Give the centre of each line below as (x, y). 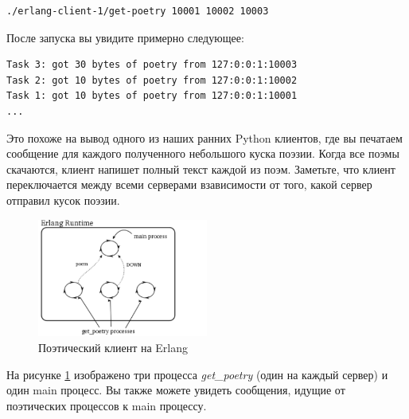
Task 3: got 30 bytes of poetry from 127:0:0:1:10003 (152, 65)
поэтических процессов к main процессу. (107, 405)
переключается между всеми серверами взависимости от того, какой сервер (189, 184)
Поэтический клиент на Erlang (113, 347)
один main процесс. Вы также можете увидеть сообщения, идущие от (176, 390)
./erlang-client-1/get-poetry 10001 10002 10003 (138, 11)
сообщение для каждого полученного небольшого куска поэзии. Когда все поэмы (203, 153)
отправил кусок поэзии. (63, 200)
